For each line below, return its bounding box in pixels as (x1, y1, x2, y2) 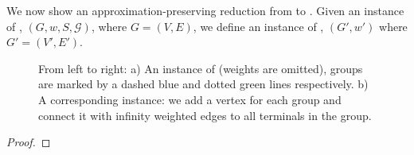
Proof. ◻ (6, 134, 51, 150)
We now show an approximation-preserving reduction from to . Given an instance (6, 2, 404, 18)
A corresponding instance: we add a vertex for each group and (38, 91, 342, 107)
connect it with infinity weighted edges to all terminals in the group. (38, 107, 372, 123)
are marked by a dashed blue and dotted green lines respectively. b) (38, 76, 369, 92)
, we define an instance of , (193, 17, 324, 34)
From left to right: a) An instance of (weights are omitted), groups (38, 60, 363, 76)
